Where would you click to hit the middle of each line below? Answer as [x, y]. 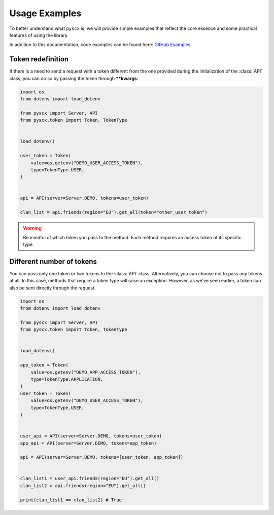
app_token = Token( [44, 365]
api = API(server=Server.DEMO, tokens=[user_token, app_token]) [102, 457]
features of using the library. [39, 35]
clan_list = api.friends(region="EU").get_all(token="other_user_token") [114, 212]
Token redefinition [39, 59]
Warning [32, 228]
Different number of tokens [53, 261]
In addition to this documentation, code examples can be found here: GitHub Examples [100, 45]
